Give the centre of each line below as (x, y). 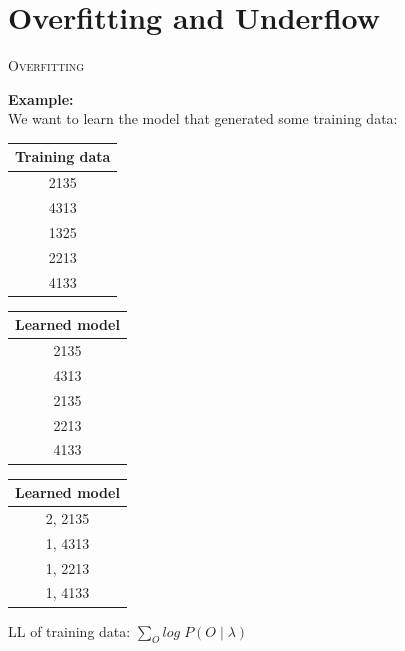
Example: (41, 98)
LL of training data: (69, 630)
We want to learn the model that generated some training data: (203, 118)
